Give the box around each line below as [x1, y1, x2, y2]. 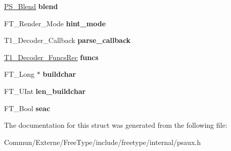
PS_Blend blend [4, 1, 58, 11]
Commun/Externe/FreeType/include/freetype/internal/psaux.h [4, 136, 201, 147]
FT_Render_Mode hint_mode [4, 18, 106, 28]
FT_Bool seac [4, 103, 50, 113]
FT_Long [4, 69, 35, 79]
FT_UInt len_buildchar [4, 85, 86, 96]
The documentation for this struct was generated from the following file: [4, 120, 227, 130]
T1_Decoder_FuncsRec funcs [4, 52, 99, 62]
